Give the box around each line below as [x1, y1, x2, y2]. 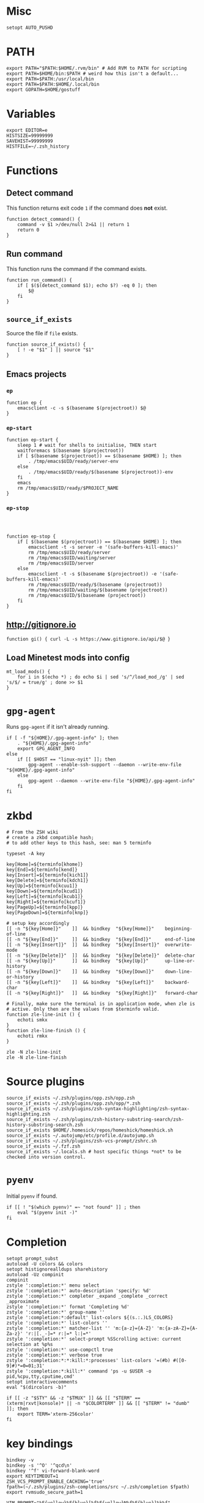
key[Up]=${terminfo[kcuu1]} [6, 883, 78, 889]
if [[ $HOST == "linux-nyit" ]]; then [17, 756, 116, 763]
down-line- [164, 968, 192, 975]
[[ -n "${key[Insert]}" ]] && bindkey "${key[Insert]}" [6, 942, 160, 948]
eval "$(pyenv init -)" [17, 1209, 78, 1216]
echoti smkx [17, 1017, 48, 1023]
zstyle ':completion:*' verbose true [6, 1352, 103, 1358]
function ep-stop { [6, 533, 56, 539]
